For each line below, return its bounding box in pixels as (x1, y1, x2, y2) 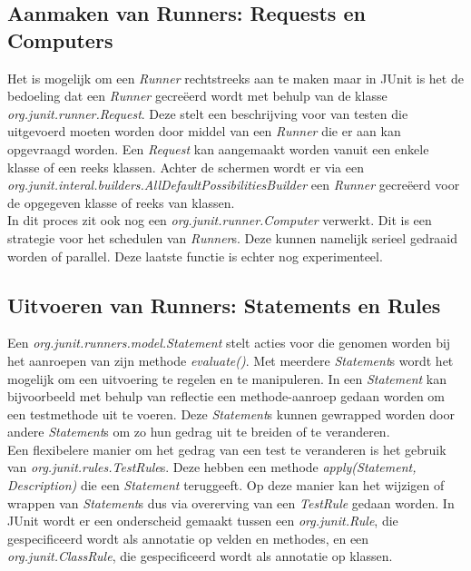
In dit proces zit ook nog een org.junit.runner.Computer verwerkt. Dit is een (7, 211, 432, 230)
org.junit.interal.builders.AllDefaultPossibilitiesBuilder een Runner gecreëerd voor (7, 175, 460, 194)
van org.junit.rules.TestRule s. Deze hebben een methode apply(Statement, (7, 458, 417, 477)
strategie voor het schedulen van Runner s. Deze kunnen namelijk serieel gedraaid (7, 228, 458, 247)
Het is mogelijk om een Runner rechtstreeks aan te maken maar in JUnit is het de (7, 68, 464, 87)
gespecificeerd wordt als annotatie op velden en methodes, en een (7, 528, 369, 547)
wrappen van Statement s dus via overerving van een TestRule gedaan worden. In (7, 493, 455, 512)
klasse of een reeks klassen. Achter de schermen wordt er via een (7, 157, 364, 176)
